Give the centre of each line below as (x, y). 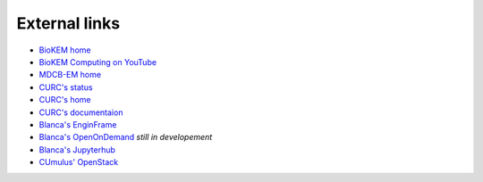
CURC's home (65, 100)
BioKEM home (65, 50)
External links (68, 23)
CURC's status (66, 87)
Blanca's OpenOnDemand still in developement (126, 137)
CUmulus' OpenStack (79, 162)
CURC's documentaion (81, 112)
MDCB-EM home (70, 75)
